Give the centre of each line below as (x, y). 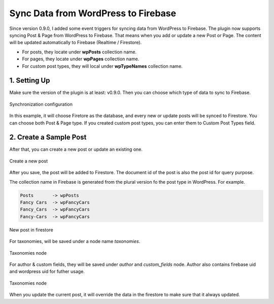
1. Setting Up (30, 80)
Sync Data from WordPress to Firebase (93, 13)
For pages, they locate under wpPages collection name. (81, 59)
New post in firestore (31, 230)
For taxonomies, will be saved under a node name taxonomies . (75, 242)
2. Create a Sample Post (48, 137)
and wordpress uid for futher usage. (47, 272)
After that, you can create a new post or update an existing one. (76, 149)
